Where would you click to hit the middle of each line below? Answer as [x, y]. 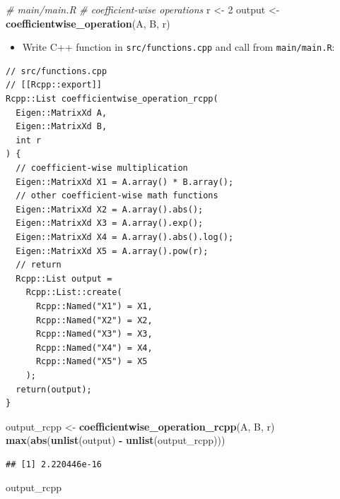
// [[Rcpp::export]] [54, 85]
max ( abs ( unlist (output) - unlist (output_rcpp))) [116, 440]
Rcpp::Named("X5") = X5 [92, 362]
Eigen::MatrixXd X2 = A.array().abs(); [110, 209]
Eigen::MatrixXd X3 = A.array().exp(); [110, 223]
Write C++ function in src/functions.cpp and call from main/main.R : [178, 47]
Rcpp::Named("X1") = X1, [94, 306]
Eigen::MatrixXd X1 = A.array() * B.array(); [125, 182]
